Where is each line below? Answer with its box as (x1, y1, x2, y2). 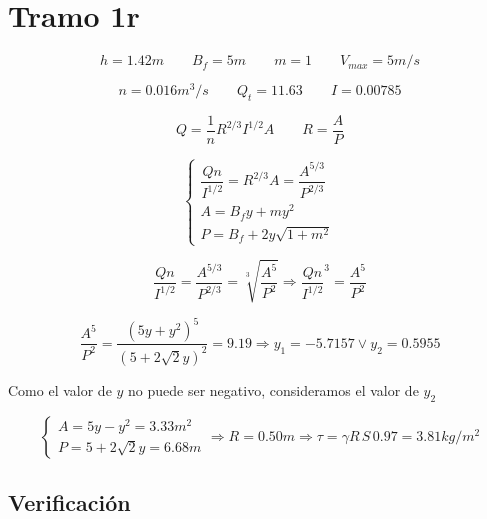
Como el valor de (8, 379, 112, 400)
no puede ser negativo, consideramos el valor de (128, 379, 419, 400)
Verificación (8, 486, 131, 517)
